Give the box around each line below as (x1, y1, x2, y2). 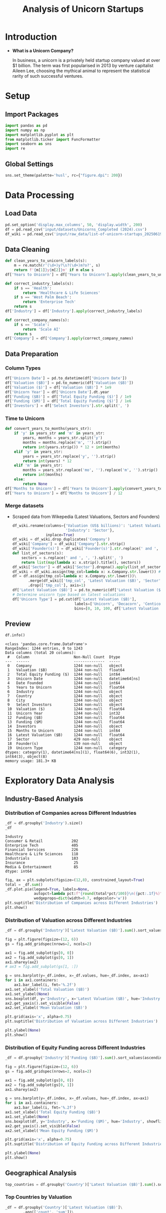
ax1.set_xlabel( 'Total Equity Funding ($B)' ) (5, 1110, 100, 1115)
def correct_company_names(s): (5, 318, 70, 323)
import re (5, 146, 26, 151)
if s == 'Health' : (14, 285, 52, 290)
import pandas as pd (5, 123, 48, 128)
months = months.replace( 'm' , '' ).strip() (23, 440, 112, 445)
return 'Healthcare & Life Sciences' (23, 290, 100, 295)
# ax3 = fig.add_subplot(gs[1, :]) (5, 964, 79, 969)
